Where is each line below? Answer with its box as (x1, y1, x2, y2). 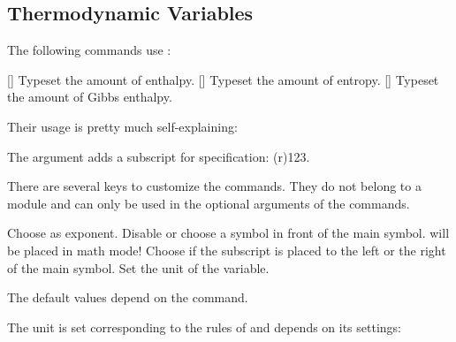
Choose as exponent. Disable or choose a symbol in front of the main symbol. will (7, 224, 450, 242)
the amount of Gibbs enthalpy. (7, 87, 172, 106)
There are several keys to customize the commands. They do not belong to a (7, 177, 422, 195)
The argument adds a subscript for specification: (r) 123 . (7, 147, 310, 165)
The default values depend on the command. (7, 288, 248, 307)
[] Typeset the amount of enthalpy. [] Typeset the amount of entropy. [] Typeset (7, 70, 439, 88)
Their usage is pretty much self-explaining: (7, 117, 238, 135)
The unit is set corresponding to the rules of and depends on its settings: (7, 317, 402, 336)
